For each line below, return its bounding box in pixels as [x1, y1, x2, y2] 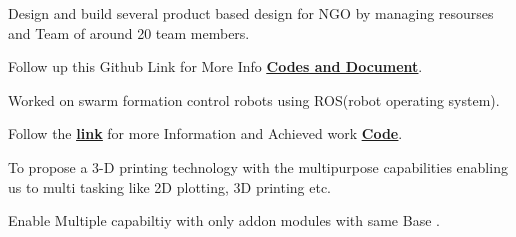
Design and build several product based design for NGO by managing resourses [8, 3, 494, 23]
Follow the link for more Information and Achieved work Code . [8, 123, 403, 144]
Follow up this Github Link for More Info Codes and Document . [8, 56, 423, 77]
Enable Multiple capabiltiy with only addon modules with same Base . [8, 210, 440, 231]
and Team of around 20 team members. [8, 22, 250, 43]
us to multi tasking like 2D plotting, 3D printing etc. [8, 176, 331, 197]
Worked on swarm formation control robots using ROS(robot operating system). [8, 89, 500, 110]
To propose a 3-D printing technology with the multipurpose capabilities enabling [8, 156, 508, 177]
